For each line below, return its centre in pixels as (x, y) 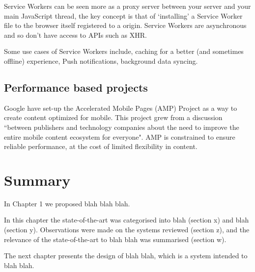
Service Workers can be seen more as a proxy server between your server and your (127, 6)
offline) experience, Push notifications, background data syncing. (101, 61)
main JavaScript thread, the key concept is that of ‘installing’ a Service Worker (123, 15)
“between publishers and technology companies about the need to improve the (122, 127)
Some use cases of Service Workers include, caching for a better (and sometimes (124, 51)
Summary (37, 180)
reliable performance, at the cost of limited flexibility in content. (101, 146)
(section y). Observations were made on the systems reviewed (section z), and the (127, 230)
